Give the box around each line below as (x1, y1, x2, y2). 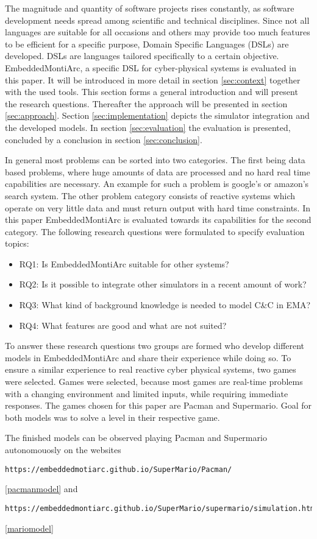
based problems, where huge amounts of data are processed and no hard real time (5, 165, 310, 178)
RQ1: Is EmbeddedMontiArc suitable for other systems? (19, 257, 229, 270)
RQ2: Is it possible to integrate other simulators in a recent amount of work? (19, 278, 307, 291)
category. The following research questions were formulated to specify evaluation (5, 225, 305, 238)
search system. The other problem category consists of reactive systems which (5, 189, 296, 202)
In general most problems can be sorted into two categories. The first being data (5, 153, 305, 166)
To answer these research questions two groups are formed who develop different (5, 339, 305, 352)
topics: (5, 237, 29, 250)
